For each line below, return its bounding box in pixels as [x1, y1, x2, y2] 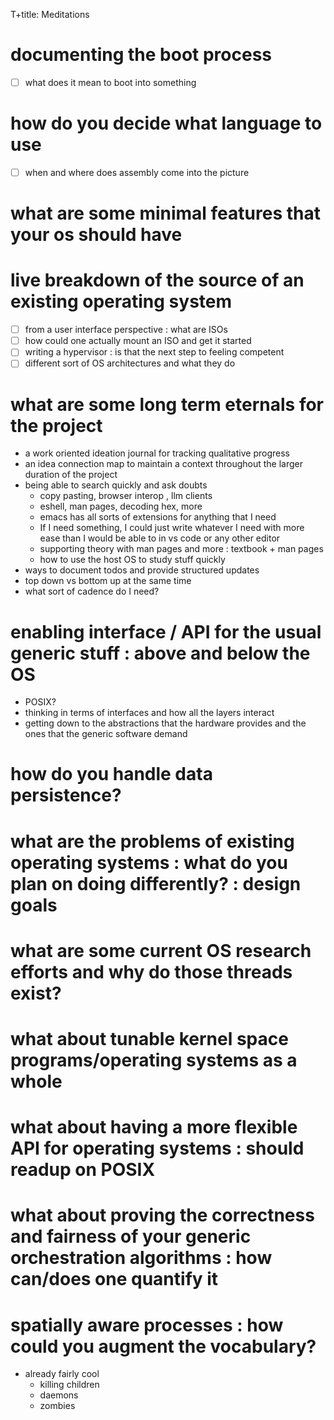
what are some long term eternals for [10, 393, 324, 416]
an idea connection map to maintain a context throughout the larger [24, 458, 303, 470]
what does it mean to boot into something [24, 76, 197, 88]
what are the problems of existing [10, 830, 295, 853]
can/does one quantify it [10, 1268, 219, 1291]
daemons [39, 1389, 79, 1401]
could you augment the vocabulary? [10, 1335, 317, 1358]
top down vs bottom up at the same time [24, 575, 192, 587]
